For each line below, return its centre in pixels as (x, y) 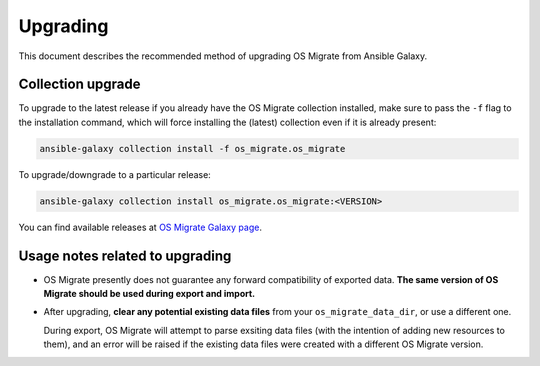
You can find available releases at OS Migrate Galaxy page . (140, 227)
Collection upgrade (79, 84)
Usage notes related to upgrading (125, 255)
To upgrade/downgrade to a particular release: (115, 174)
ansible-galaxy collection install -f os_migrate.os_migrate (192, 148)
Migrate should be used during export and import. (149, 294)
